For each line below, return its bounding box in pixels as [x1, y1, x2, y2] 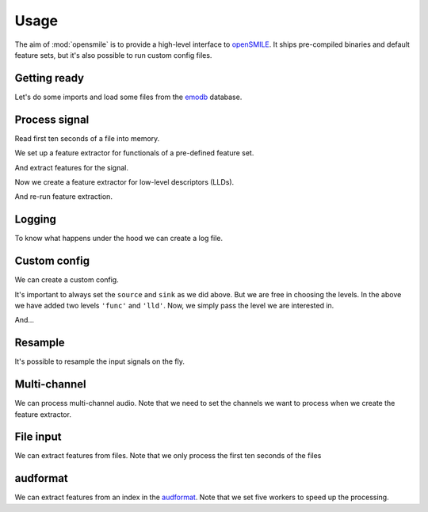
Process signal [14, 113, 90, 126]
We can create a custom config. [14, 275, 119, 285]
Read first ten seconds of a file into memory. [14, 133, 160, 143]
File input [14, 430, 62, 444]
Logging [14, 212, 57, 226]
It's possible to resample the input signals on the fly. [14, 357, 185, 366]
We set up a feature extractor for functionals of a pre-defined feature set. [14, 148, 254, 158]
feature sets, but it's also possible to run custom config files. [14, 50, 212, 59]
